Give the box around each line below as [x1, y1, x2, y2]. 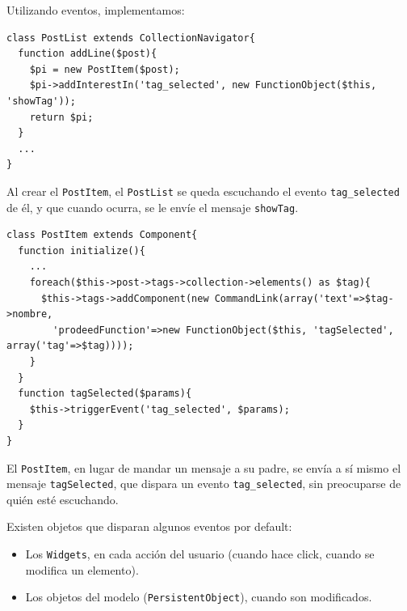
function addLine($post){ [18, 48, 157, 60]
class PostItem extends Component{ [6, 229, 198, 241]
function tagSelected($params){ [18, 388, 192, 400]
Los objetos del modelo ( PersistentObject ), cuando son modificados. [25, 588, 372, 605]
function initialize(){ [18, 244, 145, 257]
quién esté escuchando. [6, 490, 119, 507]
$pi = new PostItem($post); [29, 63, 180, 75]
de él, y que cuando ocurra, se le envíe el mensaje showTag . [6, 198, 299, 215]
